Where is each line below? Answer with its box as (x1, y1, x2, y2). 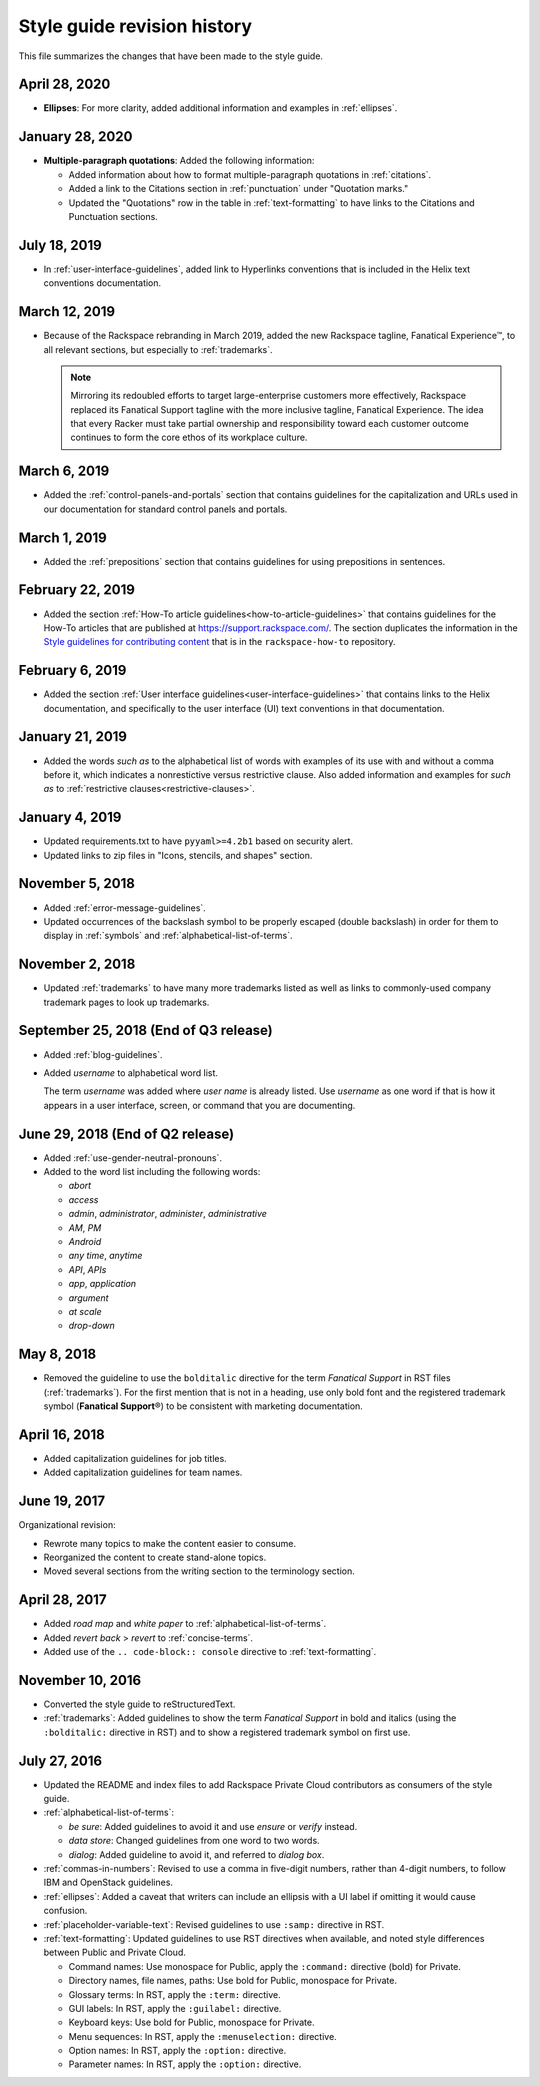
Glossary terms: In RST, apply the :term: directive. (68, 1988, 281, 2000)
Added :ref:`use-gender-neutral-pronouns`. (43, 1151, 223, 1164)
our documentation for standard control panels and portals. (43, 503, 288, 515)
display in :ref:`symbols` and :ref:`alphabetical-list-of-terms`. (43, 930, 294, 942)
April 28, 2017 (18, 1591, 107, 1609)
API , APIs (68, 1263, 107, 1275)
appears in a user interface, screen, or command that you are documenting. (43, 1099, 356, 1111)
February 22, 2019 (18, 581, 135, 599)
